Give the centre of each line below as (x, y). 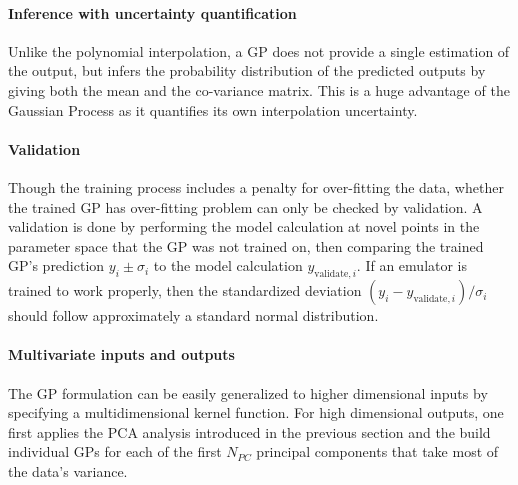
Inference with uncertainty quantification (152, 12)
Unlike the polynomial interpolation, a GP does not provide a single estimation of (259, 50)
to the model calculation (228, 265)
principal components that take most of (377, 451)
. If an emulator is (412, 265)
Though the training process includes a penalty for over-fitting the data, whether (256, 186)
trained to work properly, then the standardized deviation (185, 290)
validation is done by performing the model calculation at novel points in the (244, 226)
